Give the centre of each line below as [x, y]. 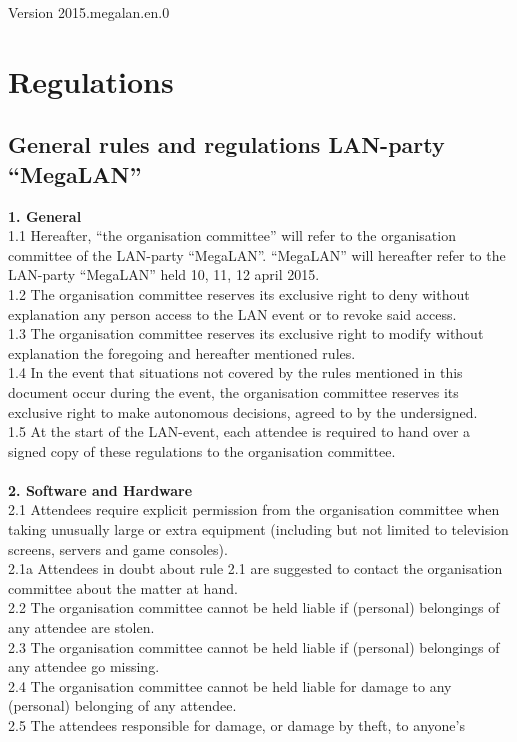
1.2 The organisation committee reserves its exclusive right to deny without [239, 293]
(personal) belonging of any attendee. [122, 705]
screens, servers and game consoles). [118, 548]
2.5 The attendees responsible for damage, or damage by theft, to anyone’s [236, 725]
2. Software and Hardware [100, 489]
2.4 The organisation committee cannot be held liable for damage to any [230, 685]
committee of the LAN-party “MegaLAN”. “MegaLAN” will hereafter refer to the [257, 254]
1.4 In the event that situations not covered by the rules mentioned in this [235, 372]
